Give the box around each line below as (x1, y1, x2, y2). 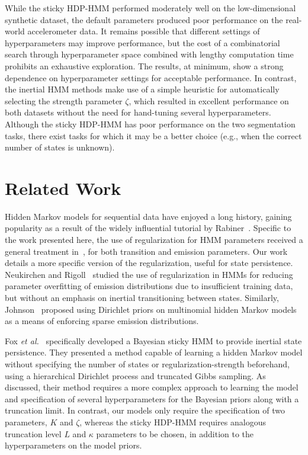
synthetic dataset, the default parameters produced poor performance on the (5, 13, 283, 25)
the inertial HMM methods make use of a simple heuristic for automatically (5, 83, 280, 95)
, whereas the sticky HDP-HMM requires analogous (79, 415, 266, 428)
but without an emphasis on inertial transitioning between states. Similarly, (5, 291, 279, 303)
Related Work (5, 175, 121, 200)
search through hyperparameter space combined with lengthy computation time (5, 48, 294, 60)
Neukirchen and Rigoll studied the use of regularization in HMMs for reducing (5, 268, 293, 280)
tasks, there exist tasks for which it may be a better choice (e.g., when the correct (5, 129, 302, 142)
